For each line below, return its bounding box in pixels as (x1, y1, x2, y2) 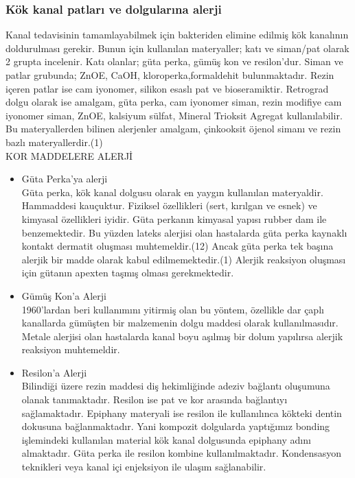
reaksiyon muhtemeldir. (21, 342, 120, 357)
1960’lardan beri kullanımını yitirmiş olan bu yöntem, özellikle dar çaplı (21, 302, 324, 316)
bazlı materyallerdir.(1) (5, 134, 103, 149)
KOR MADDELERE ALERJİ (5, 148, 133, 163)
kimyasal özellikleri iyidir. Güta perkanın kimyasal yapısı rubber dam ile (21, 211, 327, 226)
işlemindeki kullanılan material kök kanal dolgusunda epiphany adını (21, 432, 311, 446)
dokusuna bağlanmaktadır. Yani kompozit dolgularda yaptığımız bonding (21, 419, 330, 433)
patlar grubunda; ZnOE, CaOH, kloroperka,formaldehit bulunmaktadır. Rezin (5, 68, 334, 82)
